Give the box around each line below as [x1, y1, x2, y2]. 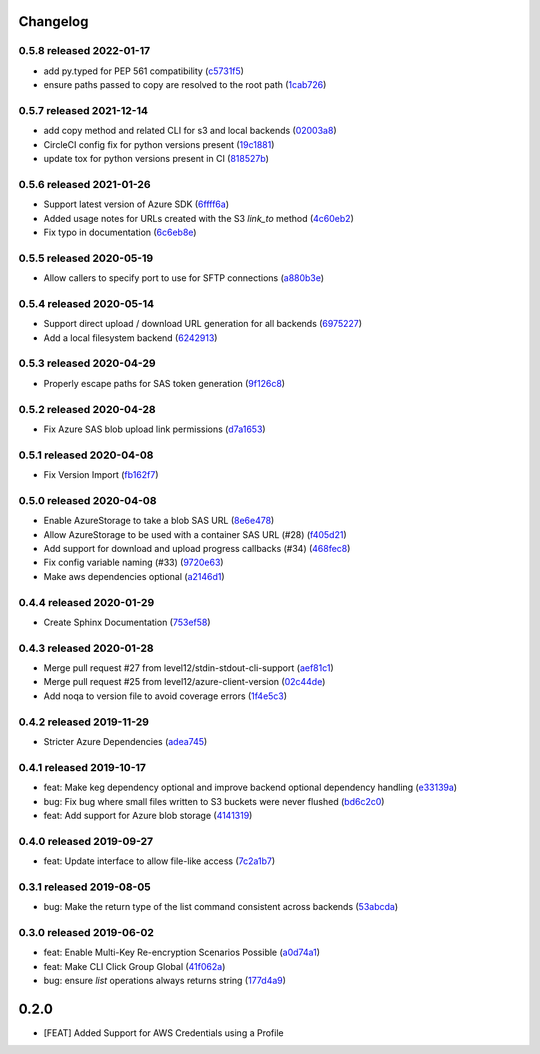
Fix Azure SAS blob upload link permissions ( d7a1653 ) [43, 423, 266, 435]
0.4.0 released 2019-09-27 [18, 834, 154, 848]
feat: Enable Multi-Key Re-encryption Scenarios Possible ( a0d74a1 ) [43, 946, 320, 959]
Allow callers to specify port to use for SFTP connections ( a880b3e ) [43, 272, 325, 284]
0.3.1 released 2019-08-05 [18, 880, 151, 894]
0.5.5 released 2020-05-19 [18, 251, 154, 265]
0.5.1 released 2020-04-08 [18, 448, 154, 462]
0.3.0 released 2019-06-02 [18, 925, 154, 939]
